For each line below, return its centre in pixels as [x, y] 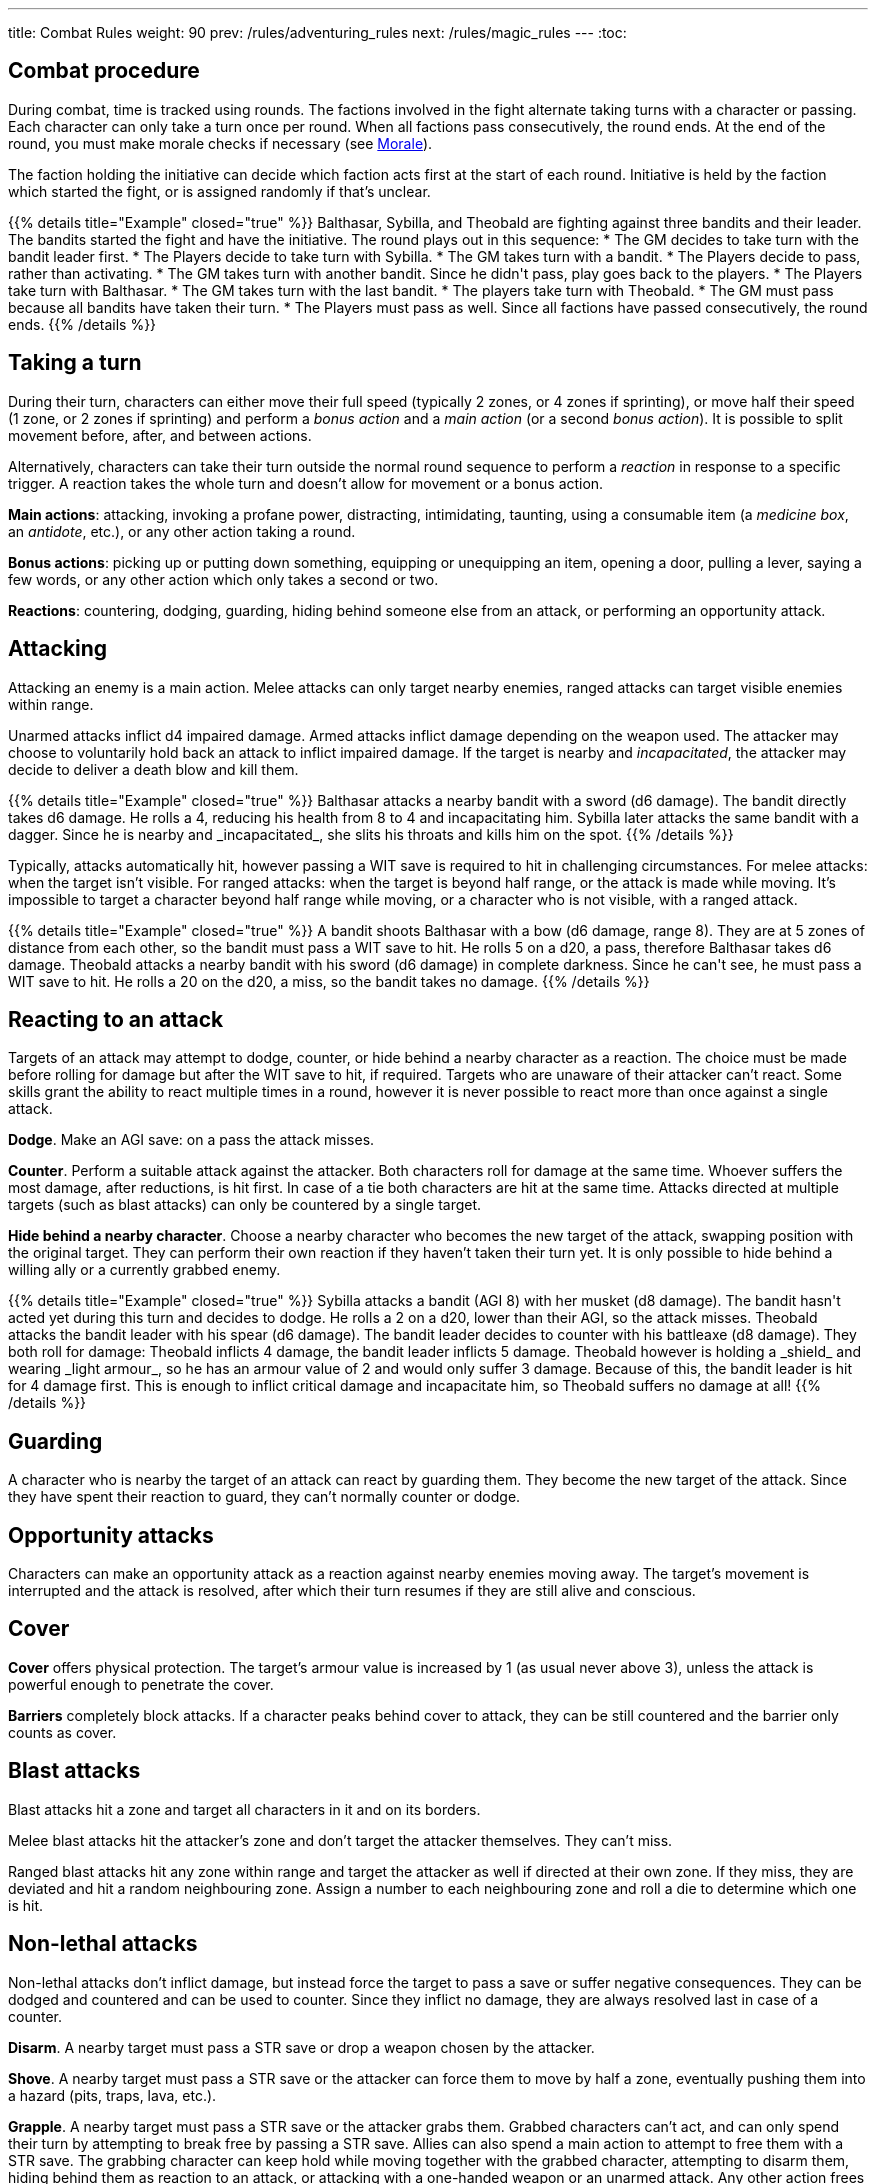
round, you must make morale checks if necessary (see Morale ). [220, 143]
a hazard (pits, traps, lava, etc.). [112, 2095]
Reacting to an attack [116, 1019]
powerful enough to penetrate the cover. [141, 1684]
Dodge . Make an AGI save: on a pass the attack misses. [191, 1140]
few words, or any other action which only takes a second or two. [223, 579]
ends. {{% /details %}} [82, 324]
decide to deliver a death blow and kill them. [153, 769]
